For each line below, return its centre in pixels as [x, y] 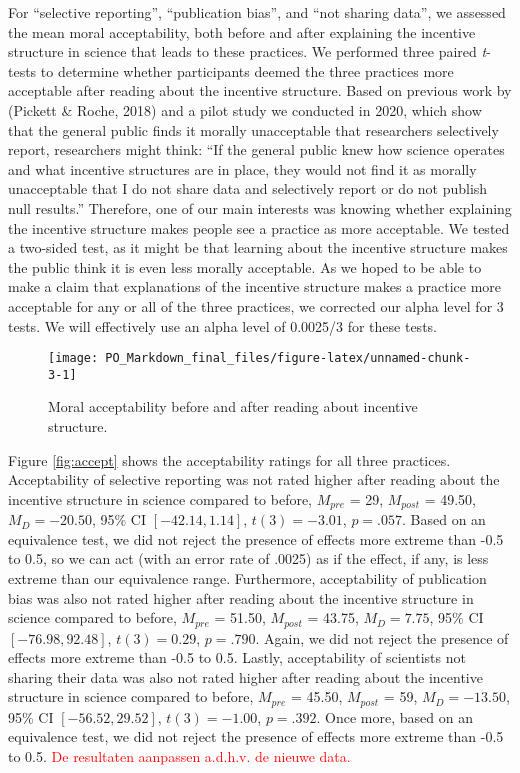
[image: [73, 358]
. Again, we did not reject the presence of [382, 637]
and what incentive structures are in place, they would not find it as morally [242, 168]
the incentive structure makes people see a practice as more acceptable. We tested [259, 227]
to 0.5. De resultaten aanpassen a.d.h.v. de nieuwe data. [179, 756]
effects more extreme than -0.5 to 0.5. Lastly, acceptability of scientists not [237, 657]
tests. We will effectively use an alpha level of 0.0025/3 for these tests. [222, 325]
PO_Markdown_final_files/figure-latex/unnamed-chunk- [288, 358]
